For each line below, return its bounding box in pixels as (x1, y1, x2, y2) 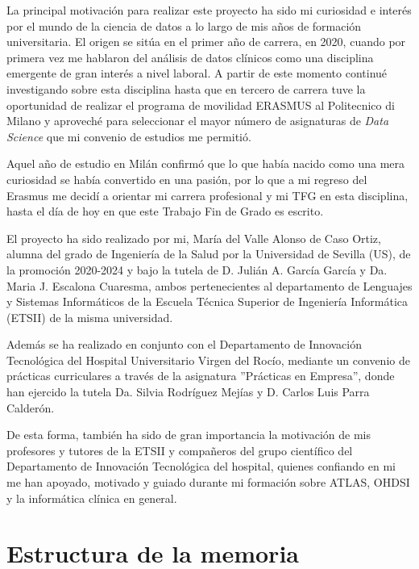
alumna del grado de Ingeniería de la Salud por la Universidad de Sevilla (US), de (6, 245, 411, 262)
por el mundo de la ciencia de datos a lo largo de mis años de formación (6, 17, 362, 34)
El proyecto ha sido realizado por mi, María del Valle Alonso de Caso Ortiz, (6, 229, 381, 246)
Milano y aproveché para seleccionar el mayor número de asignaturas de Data (6, 112, 389, 129)
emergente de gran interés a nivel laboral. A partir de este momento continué (6, 65, 388, 82)
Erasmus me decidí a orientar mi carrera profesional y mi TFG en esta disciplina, (6, 186, 409, 203)
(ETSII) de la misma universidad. (6, 308, 173, 325)
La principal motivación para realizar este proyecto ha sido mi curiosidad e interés (6, 2, 412, 18)
